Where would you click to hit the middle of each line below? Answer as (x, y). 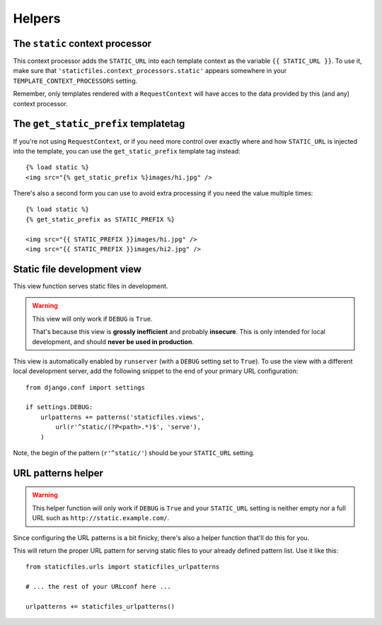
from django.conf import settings (85, 387)
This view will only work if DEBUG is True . (92, 319)
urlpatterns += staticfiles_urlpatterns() (100, 606)
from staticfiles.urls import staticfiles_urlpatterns (123, 567)
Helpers (37, 18)
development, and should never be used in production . (113, 342)
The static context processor (82, 44)
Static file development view (77, 269)
